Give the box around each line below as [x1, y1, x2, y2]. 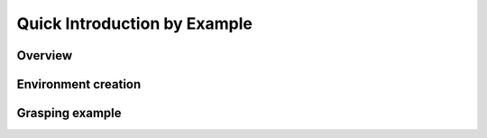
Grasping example [16, 106, 122, 121]
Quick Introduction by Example [16, 14, 253, 33]
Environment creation [16, 77, 142, 92]
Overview [16, 48, 73, 63]
